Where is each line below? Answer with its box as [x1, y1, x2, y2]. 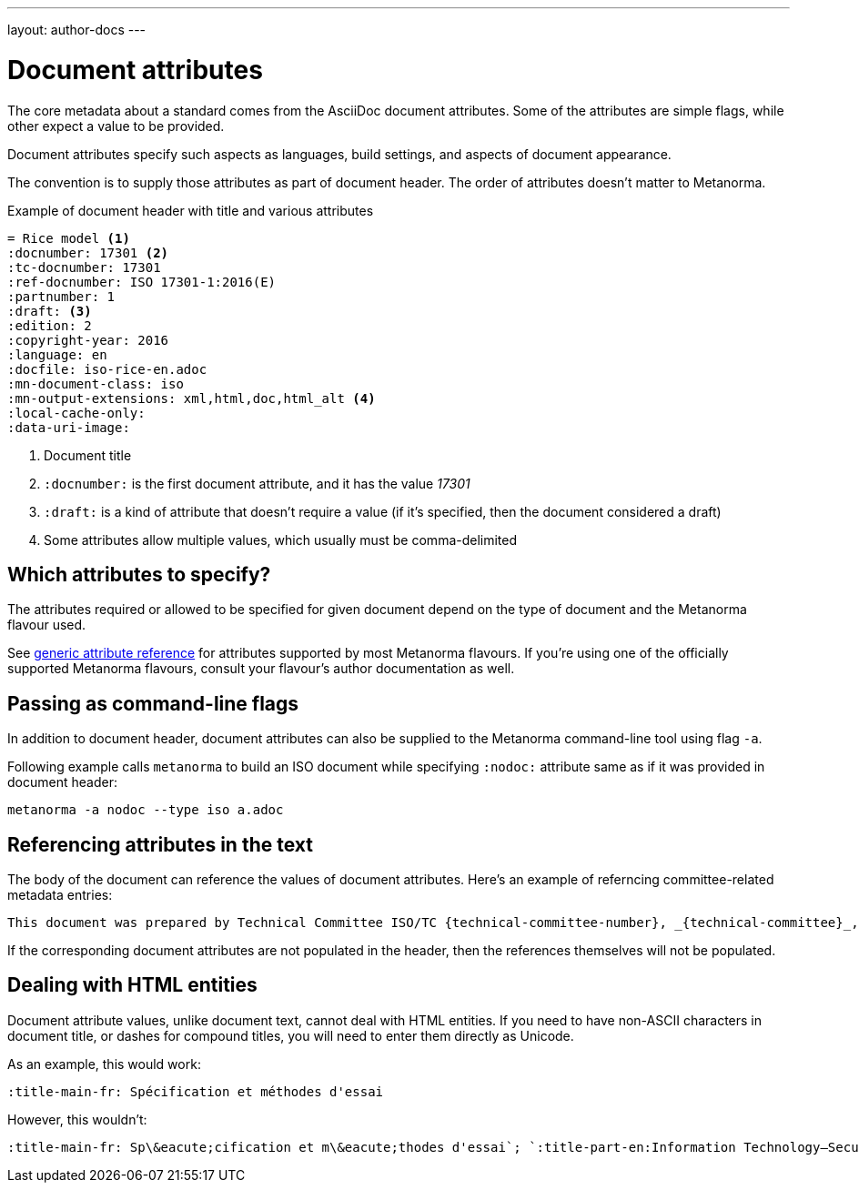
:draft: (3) [7, 303, 92, 318]
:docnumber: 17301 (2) [7, 245, 169, 260]
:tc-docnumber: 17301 [7, 259, 161, 275]
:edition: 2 [7, 318, 92, 333]
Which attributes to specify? [7, 562, 271, 586]
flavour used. [7, 617, 86, 633]
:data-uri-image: [7, 419, 130, 435]
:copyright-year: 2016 [7, 332, 169, 348]
